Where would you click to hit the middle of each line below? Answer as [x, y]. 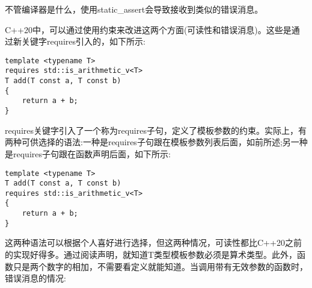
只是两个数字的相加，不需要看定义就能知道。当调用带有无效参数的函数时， [160, 266]
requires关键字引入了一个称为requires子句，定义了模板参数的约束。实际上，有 [156, 130]
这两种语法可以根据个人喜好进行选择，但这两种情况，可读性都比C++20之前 [153, 243]
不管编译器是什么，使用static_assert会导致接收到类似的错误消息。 [134, 9]
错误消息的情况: [35, 278]
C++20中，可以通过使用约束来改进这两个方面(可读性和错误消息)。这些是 [148, 29]
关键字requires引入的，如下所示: [83, 41]
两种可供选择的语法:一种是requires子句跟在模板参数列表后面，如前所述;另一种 [156, 142]
